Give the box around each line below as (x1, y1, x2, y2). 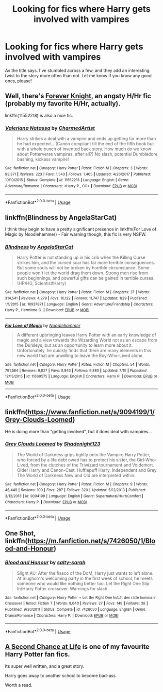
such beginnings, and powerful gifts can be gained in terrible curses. (16, 275, 155, 281)
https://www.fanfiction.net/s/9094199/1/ (27, 408, 155, 416)
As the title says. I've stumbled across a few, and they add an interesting (5, 67, 149, 73)
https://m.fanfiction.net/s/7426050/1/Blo (27, 537, 156, 545)
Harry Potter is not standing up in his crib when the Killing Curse (16, 254, 146, 261)
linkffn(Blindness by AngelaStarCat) (5, 213, 117, 222)
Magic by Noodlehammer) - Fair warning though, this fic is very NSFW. (5, 231, 147, 237)
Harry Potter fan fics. (5, 650, 70, 658)
